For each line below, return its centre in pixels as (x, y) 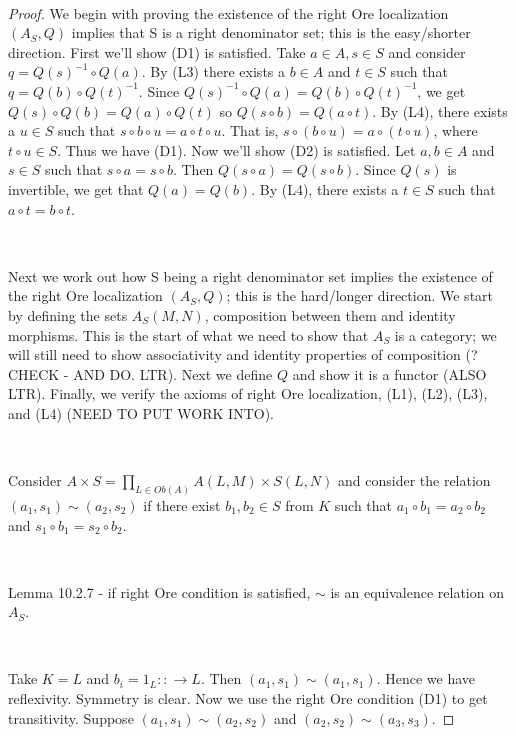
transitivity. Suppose (71, 717)
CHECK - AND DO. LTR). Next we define (140, 373)
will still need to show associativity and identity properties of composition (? (243, 354)
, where (455, 130)
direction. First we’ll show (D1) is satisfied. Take (157, 51)
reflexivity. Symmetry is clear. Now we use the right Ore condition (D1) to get (248, 698)
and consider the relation (414, 480)
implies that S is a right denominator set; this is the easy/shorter (271, 32)
